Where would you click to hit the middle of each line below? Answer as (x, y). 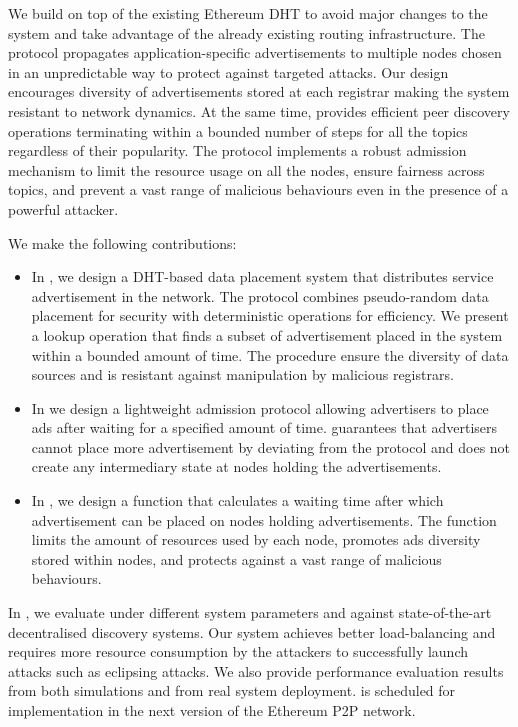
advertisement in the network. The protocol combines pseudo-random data (260, 295)
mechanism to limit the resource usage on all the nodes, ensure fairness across (246, 169)
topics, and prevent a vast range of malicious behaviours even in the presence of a (258, 189)
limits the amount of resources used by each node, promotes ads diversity (256, 539)
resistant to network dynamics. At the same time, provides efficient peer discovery (259, 110)
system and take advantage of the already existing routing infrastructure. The (246, 32)
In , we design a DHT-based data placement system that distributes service (262, 276)
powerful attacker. (63, 208)
